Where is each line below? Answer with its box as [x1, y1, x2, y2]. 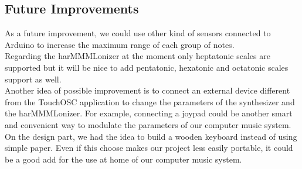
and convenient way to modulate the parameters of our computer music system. [5, 118, 291, 130]
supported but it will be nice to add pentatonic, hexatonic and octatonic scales [5, 61, 289, 73]
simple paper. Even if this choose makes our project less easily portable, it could [5, 142, 293, 154]
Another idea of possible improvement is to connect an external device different [5, 84, 290, 96]
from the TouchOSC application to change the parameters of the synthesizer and [5, 95, 295, 108]
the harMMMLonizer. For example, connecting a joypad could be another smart [5, 107, 293, 119]
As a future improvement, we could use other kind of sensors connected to [5, 27, 271, 39]
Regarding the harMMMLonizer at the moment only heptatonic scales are [5, 50, 270, 62]
